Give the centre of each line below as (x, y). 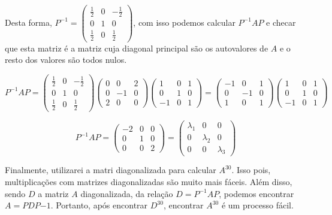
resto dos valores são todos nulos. (66, 60)
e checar (281, 22)
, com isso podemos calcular (184, 22)
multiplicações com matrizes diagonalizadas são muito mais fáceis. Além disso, (149, 182)
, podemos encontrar (256, 193)
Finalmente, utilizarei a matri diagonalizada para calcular (111, 170)
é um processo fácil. (257, 205)
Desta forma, (28, 22)
